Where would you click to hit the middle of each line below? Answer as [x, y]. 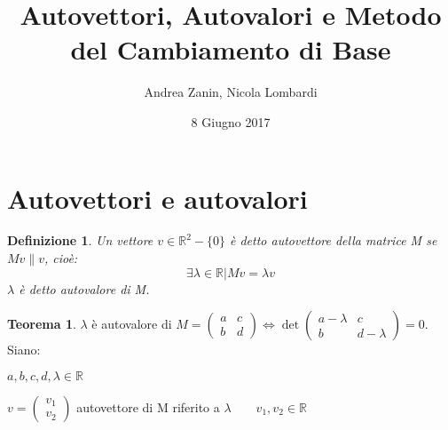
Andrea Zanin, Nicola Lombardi [231, 92]
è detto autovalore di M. [84, 288]
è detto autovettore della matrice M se [333, 240]
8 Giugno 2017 [231, 121]
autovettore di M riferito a [148, 406]
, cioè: [61, 258]
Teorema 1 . [42, 324]
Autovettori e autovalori [157, 198]
